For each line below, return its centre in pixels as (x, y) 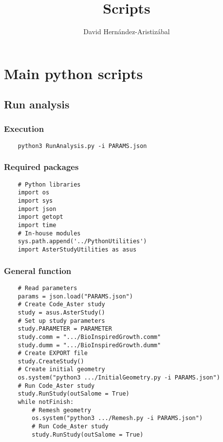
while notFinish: (46, 402)
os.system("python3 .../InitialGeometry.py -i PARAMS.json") (119, 378)
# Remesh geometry (61, 410)
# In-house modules (49, 233)
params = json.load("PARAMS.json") (75, 296)
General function (38, 270)
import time (37, 225)
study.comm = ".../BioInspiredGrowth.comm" (89, 337)
